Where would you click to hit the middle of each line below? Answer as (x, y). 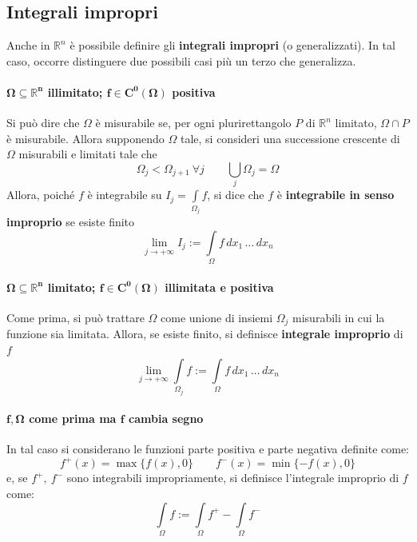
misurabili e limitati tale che (88, 154)
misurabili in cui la (339, 317)
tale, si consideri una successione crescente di (290, 138)
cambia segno (166, 418)
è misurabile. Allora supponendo (85, 138)
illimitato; (75, 92)
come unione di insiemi (217, 317)
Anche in (28, 45)
